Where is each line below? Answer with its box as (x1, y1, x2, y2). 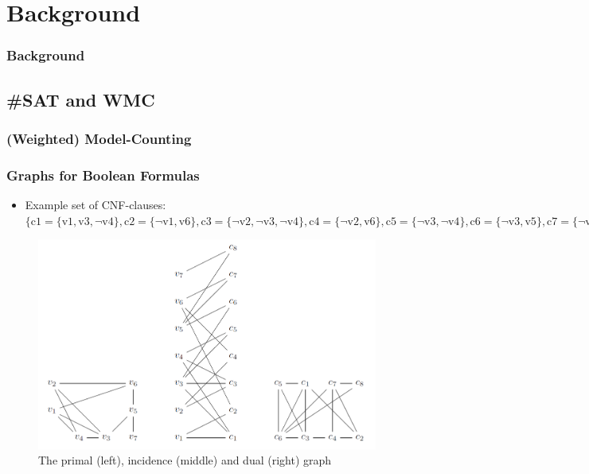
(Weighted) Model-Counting (6, 128, 192, 148)
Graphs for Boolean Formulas (6, 165, 200, 185)
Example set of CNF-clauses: (25, 196, 166, 213)
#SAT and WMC (6, 87, 155, 111)
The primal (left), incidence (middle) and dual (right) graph (38, 452, 332, 468)
